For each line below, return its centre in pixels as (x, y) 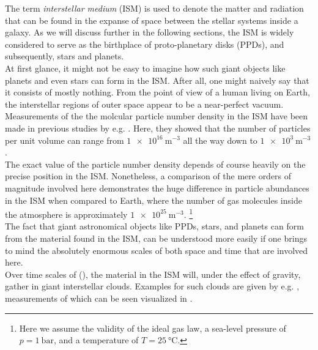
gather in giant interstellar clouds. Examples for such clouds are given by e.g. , (152, 286)
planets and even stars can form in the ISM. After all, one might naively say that (157, 80)
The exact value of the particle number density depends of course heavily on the (155, 164)
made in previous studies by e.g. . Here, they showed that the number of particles (158, 128)
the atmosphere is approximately (66, 214)
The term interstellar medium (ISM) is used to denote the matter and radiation (154, 8)
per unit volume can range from (65, 140)
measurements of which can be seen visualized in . (99, 298)
